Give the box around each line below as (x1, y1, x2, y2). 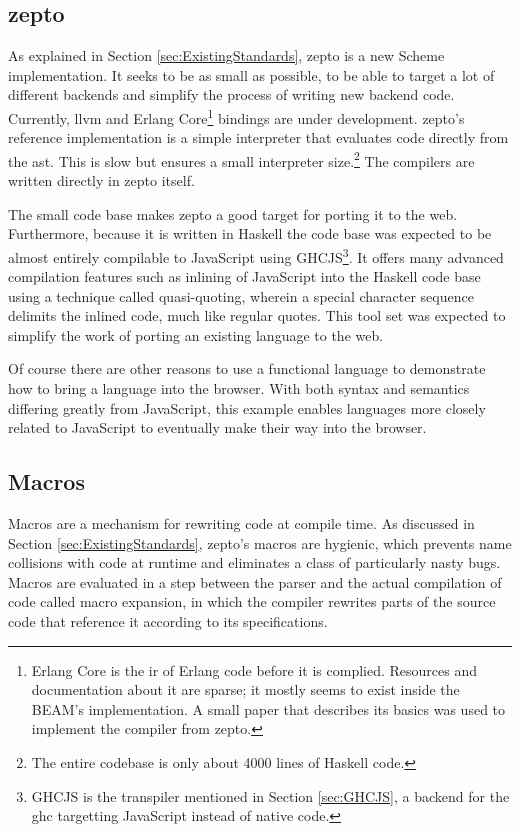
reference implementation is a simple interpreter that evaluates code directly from (8, 127, 509, 148)
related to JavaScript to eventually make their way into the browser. (8, 417, 427, 438)
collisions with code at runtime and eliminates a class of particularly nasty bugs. (8, 552, 501, 573)
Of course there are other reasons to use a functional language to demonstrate (8, 358, 486, 379)
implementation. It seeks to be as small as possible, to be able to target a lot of (8, 64, 495, 85)
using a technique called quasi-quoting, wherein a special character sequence (8, 285, 474, 306)
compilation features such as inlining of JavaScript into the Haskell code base (8, 266, 481, 287)
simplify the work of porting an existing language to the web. (8, 324, 384, 345)
